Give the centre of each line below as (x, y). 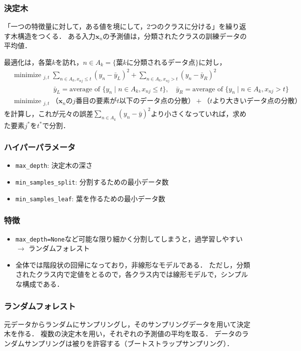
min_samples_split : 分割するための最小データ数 (92, 182)
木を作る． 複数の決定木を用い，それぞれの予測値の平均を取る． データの (123, 334)
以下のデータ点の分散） (157, 101)
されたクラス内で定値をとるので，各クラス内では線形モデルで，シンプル (132, 274)
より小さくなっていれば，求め (199, 113)
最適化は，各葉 (28, 62)
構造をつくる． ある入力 (56, 36)
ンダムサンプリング (35, 343)
